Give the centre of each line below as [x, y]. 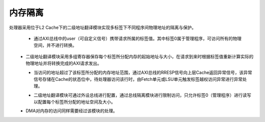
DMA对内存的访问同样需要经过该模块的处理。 [72, 111]
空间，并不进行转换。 [55, 45]
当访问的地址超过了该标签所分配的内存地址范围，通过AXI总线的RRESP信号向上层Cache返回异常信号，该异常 [143, 72]
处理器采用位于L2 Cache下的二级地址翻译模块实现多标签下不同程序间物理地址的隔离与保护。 [103, 27]
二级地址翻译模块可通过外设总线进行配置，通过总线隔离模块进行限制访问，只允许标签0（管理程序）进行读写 [142, 95]
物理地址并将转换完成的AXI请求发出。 [64, 63]
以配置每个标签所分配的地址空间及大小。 [74, 102]
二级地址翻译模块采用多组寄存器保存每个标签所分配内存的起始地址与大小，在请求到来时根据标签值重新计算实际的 [140, 56]
